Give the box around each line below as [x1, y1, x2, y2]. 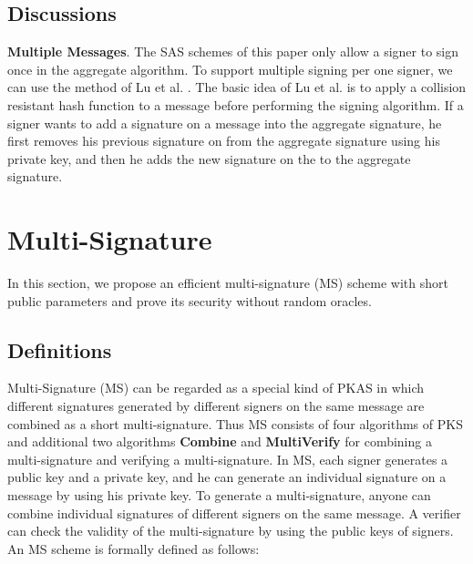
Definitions [7, 335, 112, 364]
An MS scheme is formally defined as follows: [7, 538, 260, 558]
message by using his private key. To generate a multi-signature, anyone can [7, 486, 431, 505]
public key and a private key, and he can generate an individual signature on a [7, 467, 447, 487]
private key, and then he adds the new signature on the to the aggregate [7, 149, 411, 168]
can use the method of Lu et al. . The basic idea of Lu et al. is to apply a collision [7, 77, 467, 97]
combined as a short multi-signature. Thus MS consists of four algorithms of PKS [7, 414, 463, 433]
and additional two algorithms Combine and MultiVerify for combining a [7, 432, 432, 451]
